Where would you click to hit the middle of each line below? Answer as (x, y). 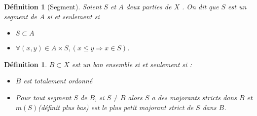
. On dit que (201, 6)
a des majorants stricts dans (194, 97)
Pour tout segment (43, 97)
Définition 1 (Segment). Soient (53, 6)
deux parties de (149, 6)
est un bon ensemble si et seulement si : (132, 64)
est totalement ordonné (58, 81)
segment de (20, 16)
